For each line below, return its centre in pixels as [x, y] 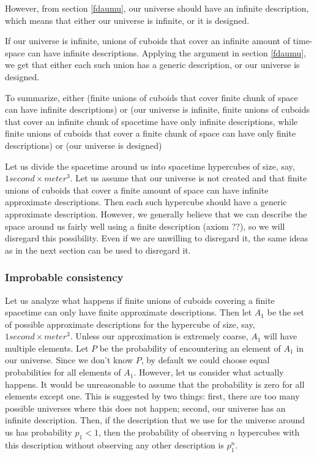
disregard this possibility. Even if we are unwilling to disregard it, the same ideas [157, 238]
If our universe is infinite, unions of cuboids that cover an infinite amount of [147, 41]
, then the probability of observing [163, 432]
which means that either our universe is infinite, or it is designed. [127, 20]
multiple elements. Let [47, 348]
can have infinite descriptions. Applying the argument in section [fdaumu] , [167, 52]
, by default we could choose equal [205, 360]
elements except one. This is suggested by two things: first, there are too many [152, 396]
